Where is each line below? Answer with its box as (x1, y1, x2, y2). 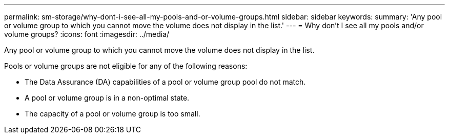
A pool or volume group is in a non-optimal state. (25, 93, 190, 102)
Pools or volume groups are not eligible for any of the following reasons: (4, 62, 248, 70)
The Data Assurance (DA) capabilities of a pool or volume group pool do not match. (25, 77, 306, 86)
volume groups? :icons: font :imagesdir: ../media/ (4, 30, 170, 38)
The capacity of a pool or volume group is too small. (25, 109, 200, 118)
